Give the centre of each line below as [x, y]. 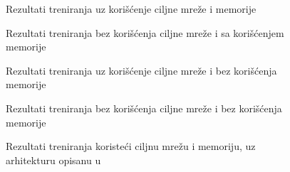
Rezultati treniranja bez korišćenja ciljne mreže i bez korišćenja [144, 108]
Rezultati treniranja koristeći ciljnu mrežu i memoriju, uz [131, 146]
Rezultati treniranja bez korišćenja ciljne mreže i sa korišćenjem [145, 32]
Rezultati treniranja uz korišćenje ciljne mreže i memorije [131, 9]
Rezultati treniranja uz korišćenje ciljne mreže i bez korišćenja [141, 70]
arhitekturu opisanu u [53, 160]
